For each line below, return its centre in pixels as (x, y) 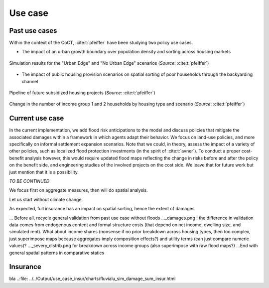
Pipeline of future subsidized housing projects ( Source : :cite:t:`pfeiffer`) (82, 93)
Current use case (37, 118)
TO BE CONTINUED (29, 181)
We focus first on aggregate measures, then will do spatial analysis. (78, 190)
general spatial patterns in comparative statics (57, 253)
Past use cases (33, 31)
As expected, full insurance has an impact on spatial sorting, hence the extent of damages (102, 209)
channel (30, 81)
